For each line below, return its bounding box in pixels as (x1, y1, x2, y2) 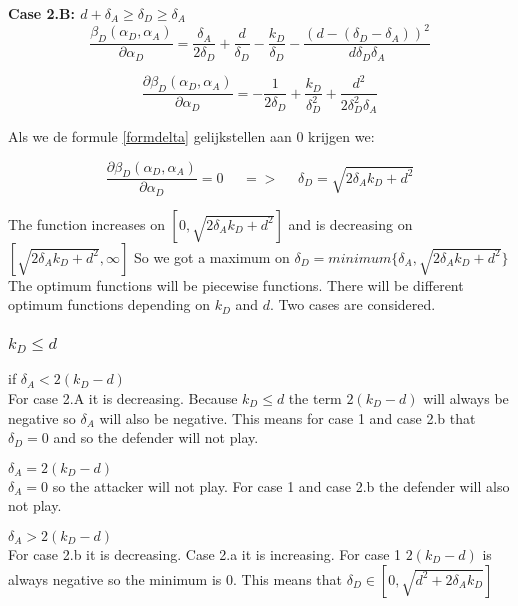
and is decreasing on (288, 213, 413, 234)
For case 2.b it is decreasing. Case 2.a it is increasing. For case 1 (8, 543, 402, 564)
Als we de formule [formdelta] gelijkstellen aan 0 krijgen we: (8, 125, 375, 146)
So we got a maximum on (133, 246, 290, 267)
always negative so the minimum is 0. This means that (8, 568, 342, 589)
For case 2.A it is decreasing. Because (8, 387, 238, 408)
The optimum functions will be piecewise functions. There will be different (8, 274, 464, 295)
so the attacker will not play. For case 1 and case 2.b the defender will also (52, 475, 510, 496)
